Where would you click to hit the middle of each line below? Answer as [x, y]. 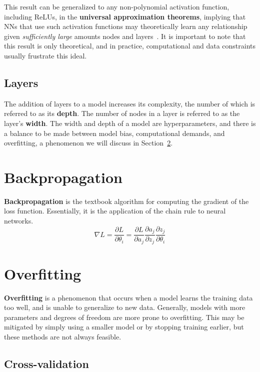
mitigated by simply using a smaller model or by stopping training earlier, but [124, 327]
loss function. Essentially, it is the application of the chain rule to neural [115, 211]
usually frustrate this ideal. [45, 55]
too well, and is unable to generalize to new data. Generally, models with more [125, 307]
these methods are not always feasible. [63, 337]
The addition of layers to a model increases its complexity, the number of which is [130, 103]
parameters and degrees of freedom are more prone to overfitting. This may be [124, 317]
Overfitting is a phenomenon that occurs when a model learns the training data [128, 297]
